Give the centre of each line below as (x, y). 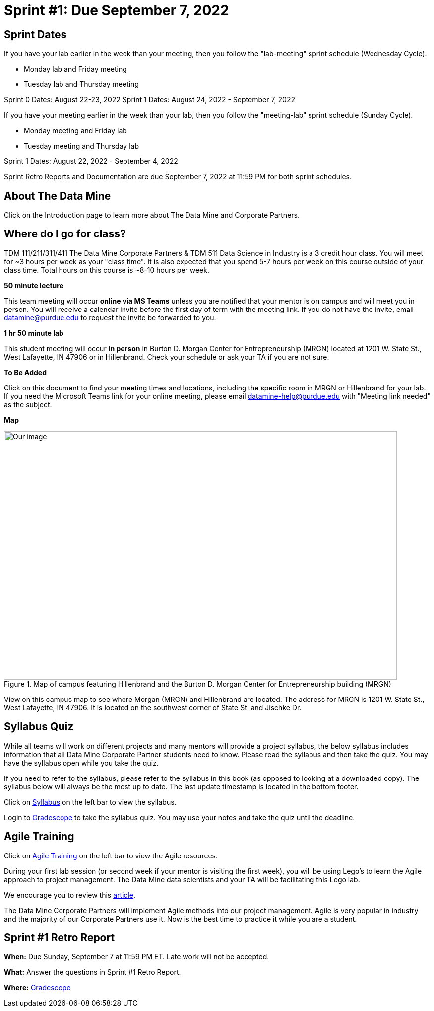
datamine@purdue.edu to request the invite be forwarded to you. (110, 317)
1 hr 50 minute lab (34, 333)
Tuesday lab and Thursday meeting (81, 84)
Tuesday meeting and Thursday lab (81, 146)
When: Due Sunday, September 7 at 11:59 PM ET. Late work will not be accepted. (137, 957)
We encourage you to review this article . (70, 895)
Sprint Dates (35, 34)
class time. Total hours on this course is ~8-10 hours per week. (107, 270)
